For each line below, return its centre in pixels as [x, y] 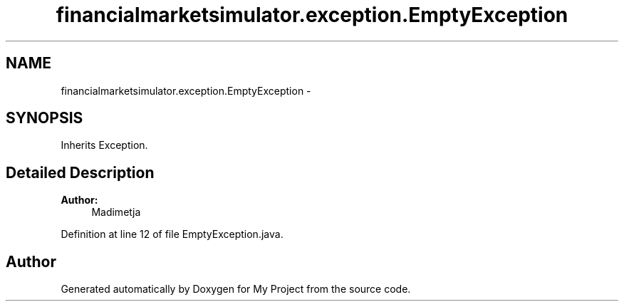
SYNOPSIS [45, 118]
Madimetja [116, 212]
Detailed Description [80, 172]
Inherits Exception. [104, 145]
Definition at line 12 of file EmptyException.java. [172, 234]
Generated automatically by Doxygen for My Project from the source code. [236, 289]
